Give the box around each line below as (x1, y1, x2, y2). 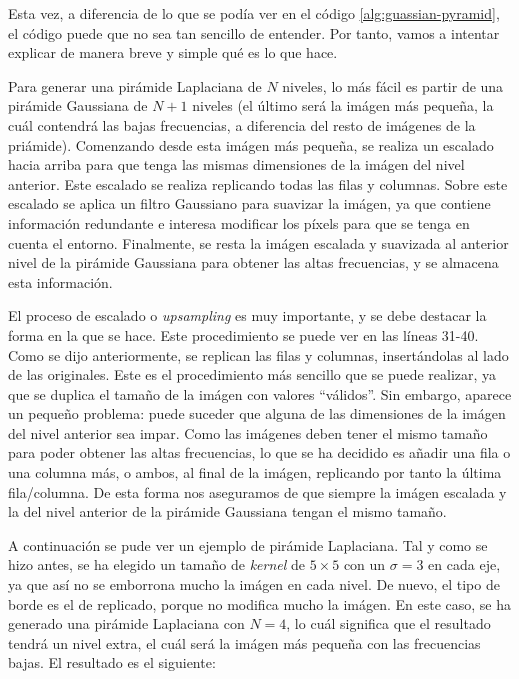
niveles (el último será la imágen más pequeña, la (192, 95, 494, 116)
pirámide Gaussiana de (8, 95, 148, 116)
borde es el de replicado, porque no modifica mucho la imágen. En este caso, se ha (8, 593, 512, 614)
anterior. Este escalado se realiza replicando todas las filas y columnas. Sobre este (8, 173, 508, 194)
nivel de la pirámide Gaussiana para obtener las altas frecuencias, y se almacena (8, 252, 499, 273)
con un (343, 554, 386, 575)
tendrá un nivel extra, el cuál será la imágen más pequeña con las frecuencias (8, 632, 481, 653)
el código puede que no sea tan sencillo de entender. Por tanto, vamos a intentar (8, 22, 500, 43)
